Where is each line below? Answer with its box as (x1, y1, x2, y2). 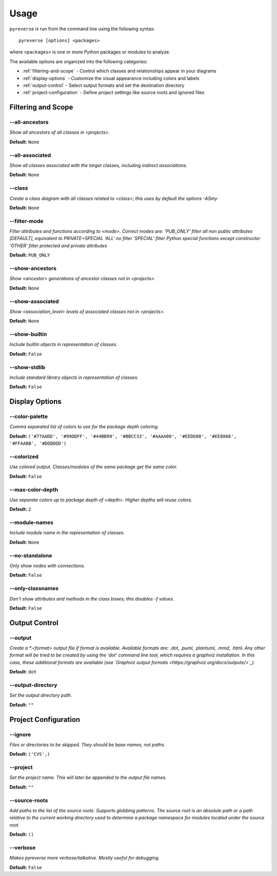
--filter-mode (9, 217, 44, 225)
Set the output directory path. (9, 692, 72, 699)
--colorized (9, 453, 38, 460)
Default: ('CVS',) (9, 751, 50, 757)
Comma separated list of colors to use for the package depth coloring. (9, 424, 159, 430)
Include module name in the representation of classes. (9, 530, 125, 536)
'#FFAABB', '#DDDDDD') (9, 441, 67, 447)
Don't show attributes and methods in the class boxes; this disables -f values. (9, 595, 174, 601)
